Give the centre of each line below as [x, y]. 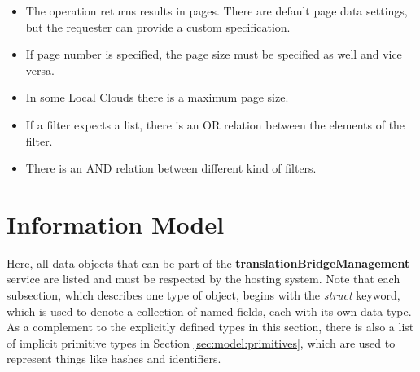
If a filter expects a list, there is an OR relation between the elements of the [215, 124]
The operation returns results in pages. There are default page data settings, [217, 11]
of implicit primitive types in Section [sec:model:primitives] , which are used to [201, 342]
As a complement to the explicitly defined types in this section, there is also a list [210, 327]
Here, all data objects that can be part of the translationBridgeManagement [208, 263]
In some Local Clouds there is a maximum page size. [157, 97]
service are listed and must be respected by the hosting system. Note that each [203, 279]
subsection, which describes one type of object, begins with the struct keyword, [203, 295]
